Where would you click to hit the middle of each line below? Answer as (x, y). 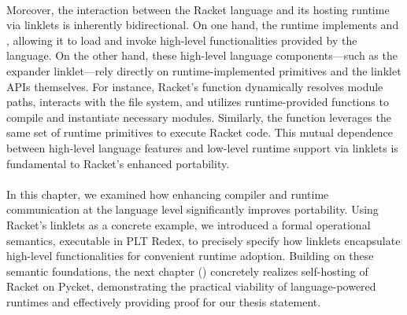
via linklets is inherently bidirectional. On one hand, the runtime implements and (203, 25)
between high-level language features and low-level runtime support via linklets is (202, 147)
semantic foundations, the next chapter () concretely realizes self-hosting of (187, 271)
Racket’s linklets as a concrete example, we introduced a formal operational (189, 224)
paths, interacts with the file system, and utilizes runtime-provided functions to (198, 102)
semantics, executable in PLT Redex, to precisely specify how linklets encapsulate (203, 240)
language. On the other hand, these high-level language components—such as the (202, 55)
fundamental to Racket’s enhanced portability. (118, 163)
